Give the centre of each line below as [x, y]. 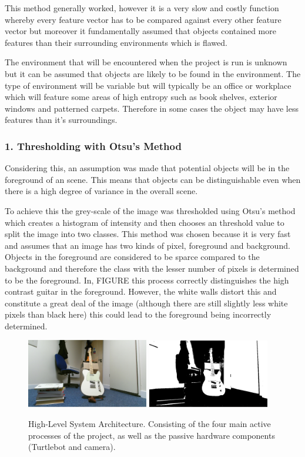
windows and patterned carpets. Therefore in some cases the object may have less [152, 108]
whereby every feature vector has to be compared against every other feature [143, 19]
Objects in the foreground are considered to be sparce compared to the [132, 257]
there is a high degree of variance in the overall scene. [101, 191]
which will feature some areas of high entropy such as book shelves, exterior [141, 97]
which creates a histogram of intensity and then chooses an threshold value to [145, 222]
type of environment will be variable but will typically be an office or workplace [148, 85]
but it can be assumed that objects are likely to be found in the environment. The [153, 73]
